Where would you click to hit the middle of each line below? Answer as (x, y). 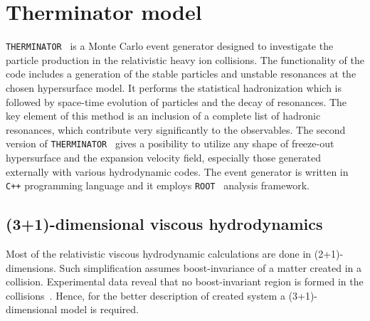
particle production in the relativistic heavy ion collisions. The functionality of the (185, 59)
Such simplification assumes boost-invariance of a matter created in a (210, 267)
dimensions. (31, 267)
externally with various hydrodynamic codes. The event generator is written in (177, 171)
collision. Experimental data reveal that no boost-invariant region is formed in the (185, 281)
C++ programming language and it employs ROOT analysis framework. (158, 185)
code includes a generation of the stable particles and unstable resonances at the (181, 74)
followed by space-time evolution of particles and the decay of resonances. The (176, 101)
